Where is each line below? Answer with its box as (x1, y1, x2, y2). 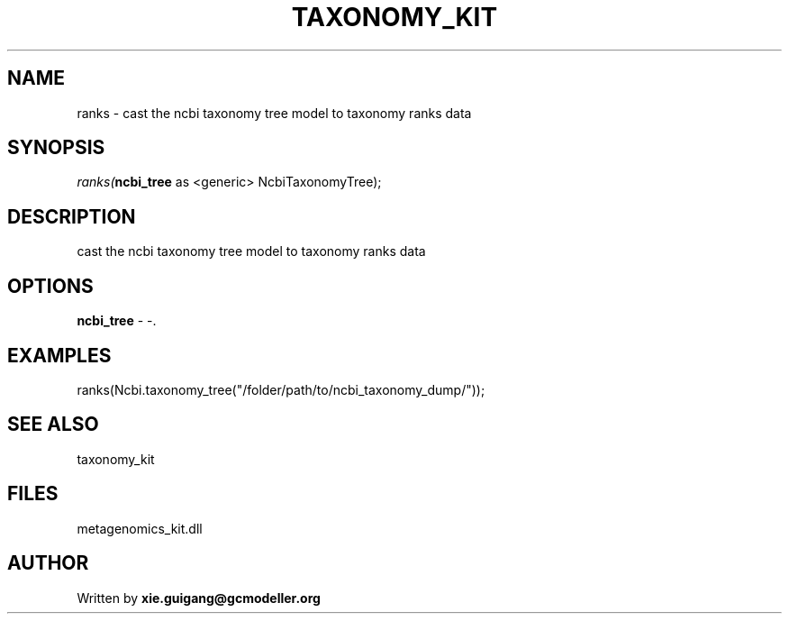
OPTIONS (7, 274, 94, 297)
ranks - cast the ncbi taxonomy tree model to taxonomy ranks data (77, 105, 472, 121)
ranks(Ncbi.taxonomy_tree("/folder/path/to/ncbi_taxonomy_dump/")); (77, 381, 485, 397)
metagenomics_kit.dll (77, 520, 203, 536)
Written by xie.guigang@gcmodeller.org (77, 589, 321, 606)
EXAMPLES (7, 343, 112, 367)
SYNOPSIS (7, 136, 105, 160)
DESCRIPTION (7, 205, 136, 228)
